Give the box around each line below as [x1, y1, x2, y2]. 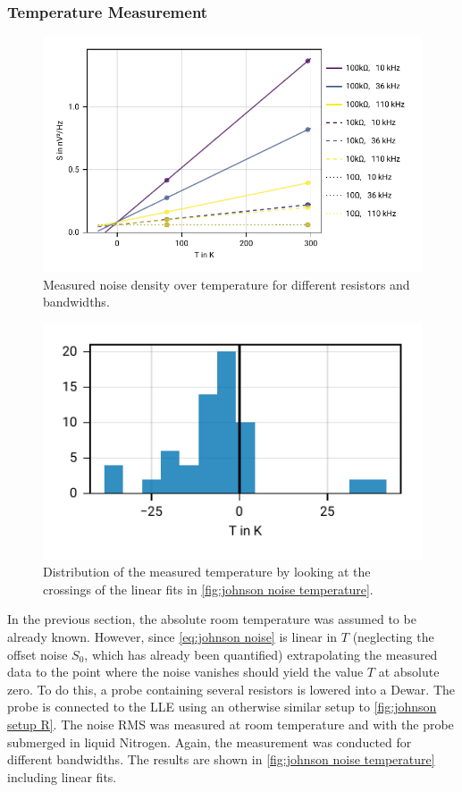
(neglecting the [352, 628, 434, 646]
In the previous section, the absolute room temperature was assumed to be [7, 610, 416, 628]
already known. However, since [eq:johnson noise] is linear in [7, 628, 338, 646]
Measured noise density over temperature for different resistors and [43, 274, 410, 293]
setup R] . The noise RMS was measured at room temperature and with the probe [7, 715, 454, 734]
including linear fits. [7, 767, 117, 786]
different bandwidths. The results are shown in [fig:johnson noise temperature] [7, 750, 435, 769]
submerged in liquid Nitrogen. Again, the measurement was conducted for [7, 732, 412, 751]
